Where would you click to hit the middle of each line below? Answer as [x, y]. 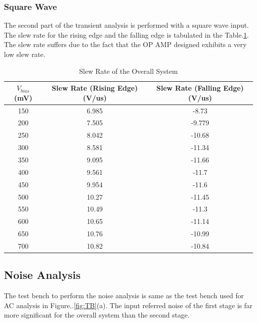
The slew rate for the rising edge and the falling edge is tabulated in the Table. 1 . [127, 34]
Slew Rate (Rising [83, 88]
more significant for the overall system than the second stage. [97, 315]
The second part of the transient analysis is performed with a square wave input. [127, 25]
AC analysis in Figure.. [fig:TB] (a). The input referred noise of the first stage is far [128, 305]
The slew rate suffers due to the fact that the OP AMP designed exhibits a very [125, 44]
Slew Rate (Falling [189, 88]
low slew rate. [25, 54]
